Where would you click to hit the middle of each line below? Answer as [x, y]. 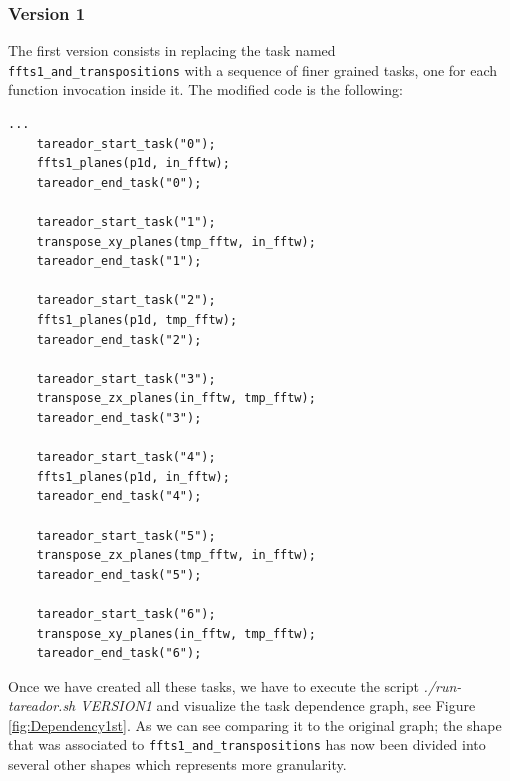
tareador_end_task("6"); [119, 653]
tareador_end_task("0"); [119, 182]
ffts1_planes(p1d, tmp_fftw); [137, 320]
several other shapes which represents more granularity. [177, 764]
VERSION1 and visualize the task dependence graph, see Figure [278, 705]
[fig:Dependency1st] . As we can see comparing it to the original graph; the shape [255, 724]
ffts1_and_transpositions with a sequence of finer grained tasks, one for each [253, 69]
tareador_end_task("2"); [119, 339]
